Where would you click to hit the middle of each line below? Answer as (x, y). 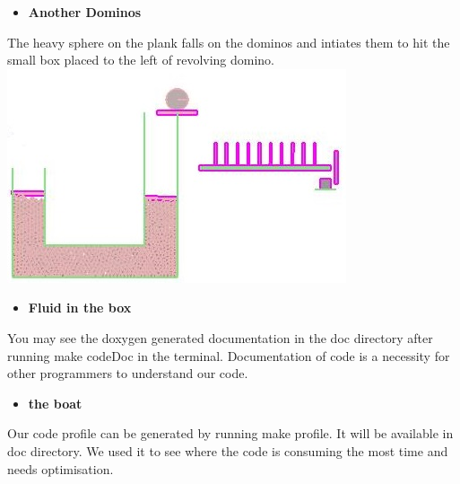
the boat (55, 403)
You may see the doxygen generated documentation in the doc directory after (220, 337)
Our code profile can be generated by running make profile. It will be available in (230, 433)
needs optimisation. (61, 468)
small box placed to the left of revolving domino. (141, 60)
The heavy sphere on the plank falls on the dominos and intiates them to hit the (229, 42)
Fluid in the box (80, 308)
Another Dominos (85, 12)
